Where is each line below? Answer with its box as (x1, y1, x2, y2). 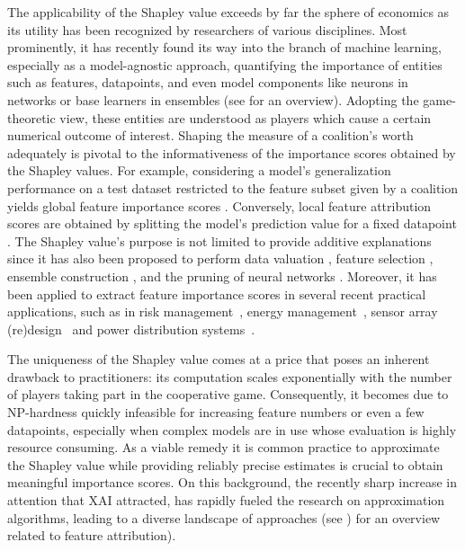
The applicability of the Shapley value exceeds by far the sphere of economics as (7, 3, 450, 21)
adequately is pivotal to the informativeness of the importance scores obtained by (7, 143, 456, 162)
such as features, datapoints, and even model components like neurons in (7, 73, 408, 92)
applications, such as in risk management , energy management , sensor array (7, 302, 438, 321)
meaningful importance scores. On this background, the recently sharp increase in (7, 473, 457, 492)
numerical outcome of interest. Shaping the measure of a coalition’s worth (7, 126, 414, 145)
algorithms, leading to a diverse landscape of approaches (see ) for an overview (7, 508, 441, 527)
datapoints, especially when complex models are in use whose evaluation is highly (7, 420, 457, 439)
